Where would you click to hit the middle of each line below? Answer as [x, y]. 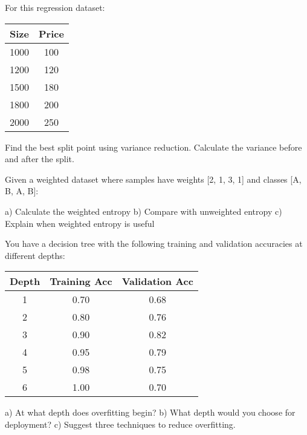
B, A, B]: [22, 191]
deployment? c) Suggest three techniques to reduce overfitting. [120, 424]
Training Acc [81, 281]
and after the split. [40, 159]
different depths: [35, 255]
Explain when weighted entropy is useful [80, 223]
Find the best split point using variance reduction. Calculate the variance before [153, 147]
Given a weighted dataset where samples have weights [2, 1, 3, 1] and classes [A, [153, 179]
